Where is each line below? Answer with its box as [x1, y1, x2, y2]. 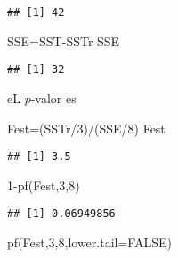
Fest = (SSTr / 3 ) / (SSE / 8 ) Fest [7, 118, 166, 137]
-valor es [30, 88, 77, 107]
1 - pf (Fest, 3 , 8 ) [7, 175, 80, 194]
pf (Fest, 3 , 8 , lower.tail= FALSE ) [7, 233, 172, 251]
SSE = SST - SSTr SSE [7, 31, 120, 50]
